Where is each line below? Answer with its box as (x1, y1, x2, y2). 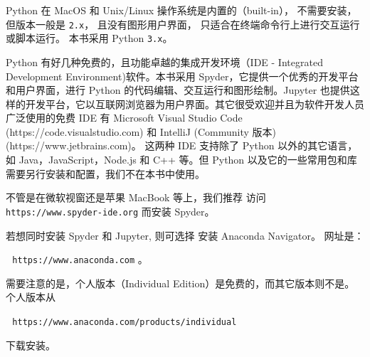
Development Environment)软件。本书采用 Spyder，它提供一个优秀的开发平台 (6, 68, 359, 83)
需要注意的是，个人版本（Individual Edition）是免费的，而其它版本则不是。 (6, 275, 355, 290)
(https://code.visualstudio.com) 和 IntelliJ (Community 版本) (6, 124, 277, 139)
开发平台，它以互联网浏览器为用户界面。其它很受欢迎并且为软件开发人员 (25, 96, 364, 111)
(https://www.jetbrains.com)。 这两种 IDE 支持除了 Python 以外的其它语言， (6, 138, 358, 153)
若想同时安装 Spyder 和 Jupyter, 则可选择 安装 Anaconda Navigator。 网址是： (6, 228, 364, 243)
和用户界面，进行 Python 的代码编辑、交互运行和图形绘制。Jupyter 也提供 (6, 82, 350, 97)
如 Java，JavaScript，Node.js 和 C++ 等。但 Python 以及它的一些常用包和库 (6, 152, 357, 167)
